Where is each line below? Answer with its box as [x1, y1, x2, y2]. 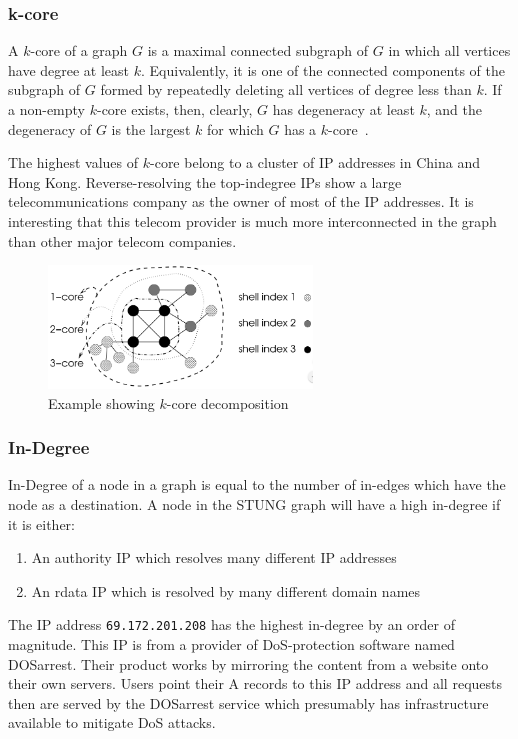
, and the [426, 99, 483, 119]
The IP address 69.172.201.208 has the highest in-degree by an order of [8, 614, 455, 635]
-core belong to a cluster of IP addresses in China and [150, 152, 480, 173]
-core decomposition [166, 392, 289, 413]
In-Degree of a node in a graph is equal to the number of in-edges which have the [8, 474, 506, 495]
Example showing [48, 392, 155, 413]
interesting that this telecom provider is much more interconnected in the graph [8, 210, 497, 231]
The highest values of [8, 152, 139, 173]
